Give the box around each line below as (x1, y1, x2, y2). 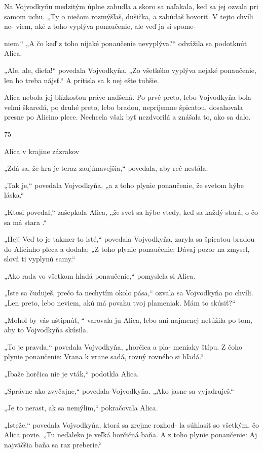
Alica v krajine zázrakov (4, 145, 80, 156)
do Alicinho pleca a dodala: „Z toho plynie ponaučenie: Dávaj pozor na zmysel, (4, 243, 250, 254)
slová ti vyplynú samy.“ (4, 253, 76, 264)
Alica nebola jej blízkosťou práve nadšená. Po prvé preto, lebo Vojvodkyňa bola (4, 92, 251, 102)
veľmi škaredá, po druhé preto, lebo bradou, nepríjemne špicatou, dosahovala (4, 101, 243, 112)
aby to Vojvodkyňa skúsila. (4, 324, 88, 335)
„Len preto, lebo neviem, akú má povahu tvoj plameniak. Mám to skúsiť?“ (4, 297, 236, 308)
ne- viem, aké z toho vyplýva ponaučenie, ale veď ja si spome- (4, 21, 196, 31)
